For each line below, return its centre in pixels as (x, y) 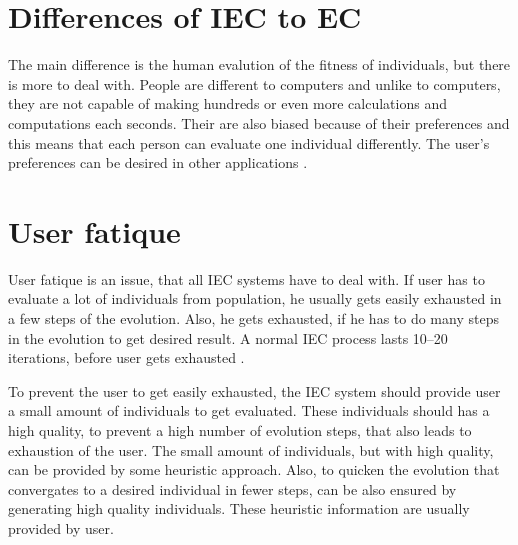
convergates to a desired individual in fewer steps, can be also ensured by (232, 488)
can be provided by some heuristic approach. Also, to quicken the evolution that (254, 469)
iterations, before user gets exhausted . (126, 357)
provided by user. (61, 527)
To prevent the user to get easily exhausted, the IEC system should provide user (254, 390)
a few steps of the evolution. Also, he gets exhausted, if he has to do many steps (253, 318)
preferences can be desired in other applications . (158, 162)
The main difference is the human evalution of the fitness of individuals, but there (259, 64)
